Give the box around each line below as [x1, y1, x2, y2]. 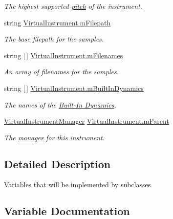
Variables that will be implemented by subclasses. [4, 179, 153, 189]
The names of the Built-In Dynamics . [4, 99, 116, 109]
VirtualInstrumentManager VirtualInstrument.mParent [4, 116, 169, 126]
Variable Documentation [4, 203, 130, 218]
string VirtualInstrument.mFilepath [4, 17, 111, 27]
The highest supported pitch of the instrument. [4, 1, 143, 11]
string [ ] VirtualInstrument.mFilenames [4, 50, 123, 60]
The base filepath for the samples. [4, 34, 104, 44]
